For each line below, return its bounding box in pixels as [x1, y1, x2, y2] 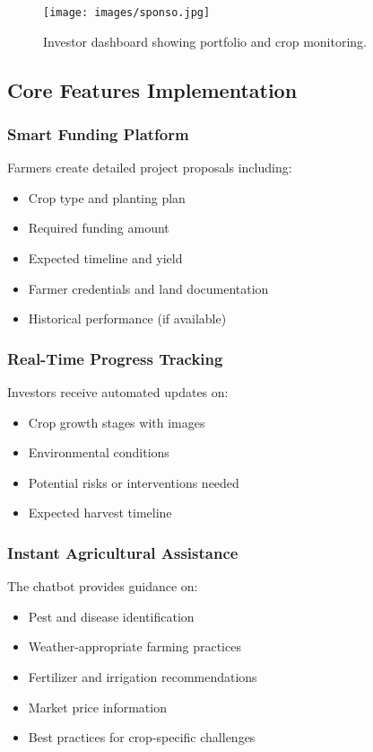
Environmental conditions [28, 443, 169, 462]
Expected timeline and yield [28, 249, 183, 268]
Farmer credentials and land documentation [28, 279, 269, 297]
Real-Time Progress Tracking [7, 347, 223, 369]
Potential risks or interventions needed [28, 473, 239, 491]
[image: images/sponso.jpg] [43, 6, 211, 19]
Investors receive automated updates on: [7, 383, 229, 402]
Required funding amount [28, 218, 169, 237]
